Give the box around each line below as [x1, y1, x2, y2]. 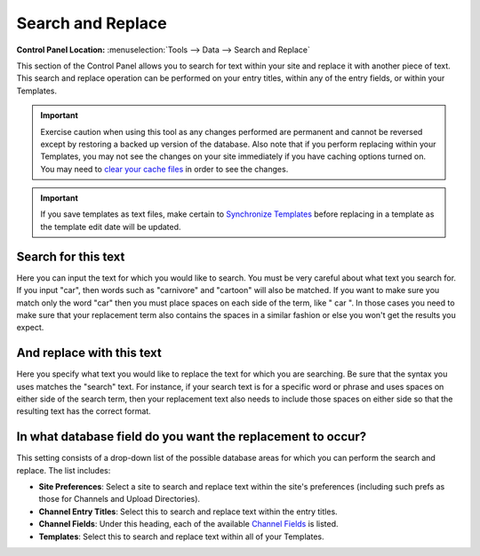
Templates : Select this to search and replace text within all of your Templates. [38, 531, 324, 542]
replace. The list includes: [16, 465, 111, 475]
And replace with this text [16, 346, 162, 361]
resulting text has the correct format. [16, 406, 151, 417]
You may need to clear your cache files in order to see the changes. [40, 163, 289, 174]
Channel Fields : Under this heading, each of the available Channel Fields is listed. [38, 519, 339, 529]
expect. [16, 322, 44, 333]
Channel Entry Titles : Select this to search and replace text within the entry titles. [38, 506, 338, 517]
